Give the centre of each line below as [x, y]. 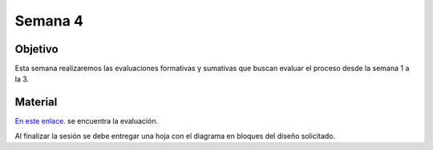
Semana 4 [49, 21]
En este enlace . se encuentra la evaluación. [87, 121]
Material [36, 103]
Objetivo [37, 49]
